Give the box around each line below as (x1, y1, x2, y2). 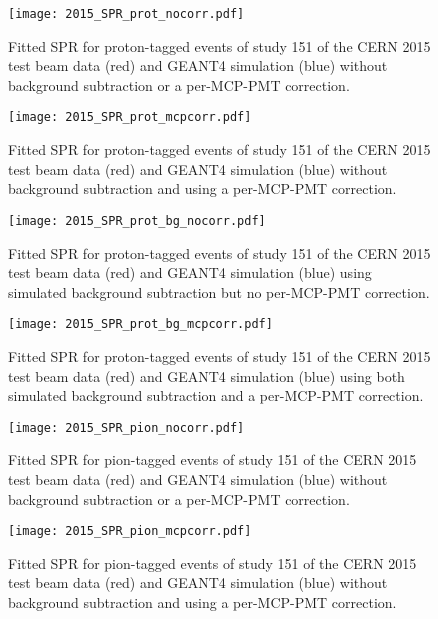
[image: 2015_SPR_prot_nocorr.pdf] (8, 7, 245, 21)
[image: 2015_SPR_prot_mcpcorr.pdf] (8, 110, 252, 125)
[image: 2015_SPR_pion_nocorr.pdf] (8, 420, 245, 435)
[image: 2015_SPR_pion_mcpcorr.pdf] (8, 524, 252, 539)
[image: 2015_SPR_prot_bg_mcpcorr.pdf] (8, 317, 273, 332)
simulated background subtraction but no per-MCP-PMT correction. (8, 281, 430, 302)
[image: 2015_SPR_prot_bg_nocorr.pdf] (8, 213, 266, 228)
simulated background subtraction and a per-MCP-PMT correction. (8, 385, 424, 406)
